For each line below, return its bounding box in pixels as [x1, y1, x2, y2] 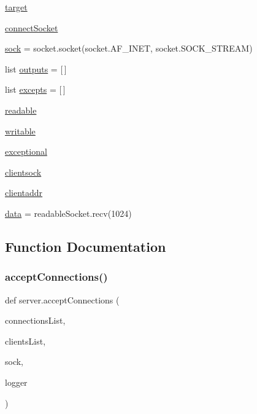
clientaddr [5, 186, 43, 199]
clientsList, [5, 334, 46, 347]
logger [5, 375, 28, 388]
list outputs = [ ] [5, 62, 67, 75]
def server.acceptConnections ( [5, 293, 120, 306]
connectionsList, [5, 314, 66, 327]
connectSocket [5, 21, 58, 34]
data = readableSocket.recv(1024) [5, 206, 132, 219]
